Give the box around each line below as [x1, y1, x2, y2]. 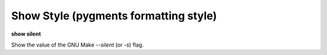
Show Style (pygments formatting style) [11, 9, 217, 22]
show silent [11, 30, 41, 37]
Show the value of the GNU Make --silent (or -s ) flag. [11, 41, 144, 48]
